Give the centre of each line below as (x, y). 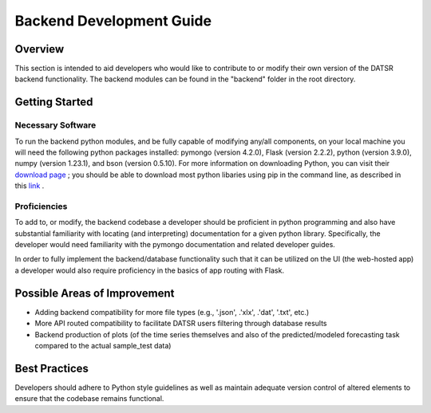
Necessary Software (55, 125)
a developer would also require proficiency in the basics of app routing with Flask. (150, 270)
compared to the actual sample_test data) (103, 345)
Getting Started (54, 102)
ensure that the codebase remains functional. (89, 399)
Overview (40, 49)
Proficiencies (41, 206)
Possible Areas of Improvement (95, 293)
